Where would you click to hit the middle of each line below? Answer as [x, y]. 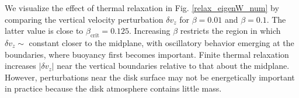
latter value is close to [44, 31]
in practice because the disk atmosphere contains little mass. [113, 88]
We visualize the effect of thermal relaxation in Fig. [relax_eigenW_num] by [142, 8]
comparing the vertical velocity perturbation [84, 19]
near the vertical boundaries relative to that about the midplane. [173, 66]
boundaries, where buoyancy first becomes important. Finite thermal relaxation [147, 54]
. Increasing [150, 31]
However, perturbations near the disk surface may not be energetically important [150, 77]
